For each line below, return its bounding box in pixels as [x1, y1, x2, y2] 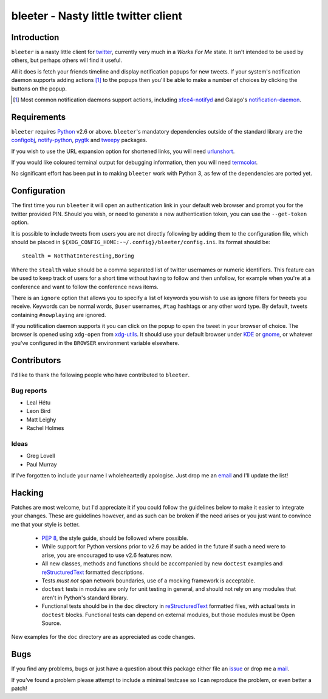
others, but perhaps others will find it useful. [11, 56, 123, 64]
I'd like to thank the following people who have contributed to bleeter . [11, 371, 190, 378]
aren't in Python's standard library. [41, 594, 129, 601]
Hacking [11, 488, 44, 498]
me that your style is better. [11, 520, 80, 528]
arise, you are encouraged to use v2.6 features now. [41, 551, 173, 559]
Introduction [11, 32, 60, 43]
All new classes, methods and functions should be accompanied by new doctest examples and [41, 560, 283, 567]
